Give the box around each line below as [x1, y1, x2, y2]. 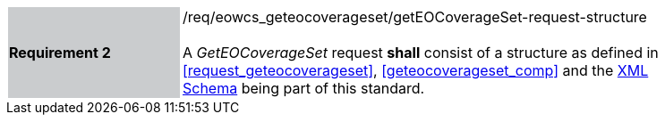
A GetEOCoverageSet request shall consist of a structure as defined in [183, 44, 659, 61]
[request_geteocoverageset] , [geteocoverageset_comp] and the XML [183, 61, 649, 79]
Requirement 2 [9, 44, 111, 61]
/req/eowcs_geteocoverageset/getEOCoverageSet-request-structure [183, 8, 647, 26]
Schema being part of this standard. [183, 79, 425, 97]
